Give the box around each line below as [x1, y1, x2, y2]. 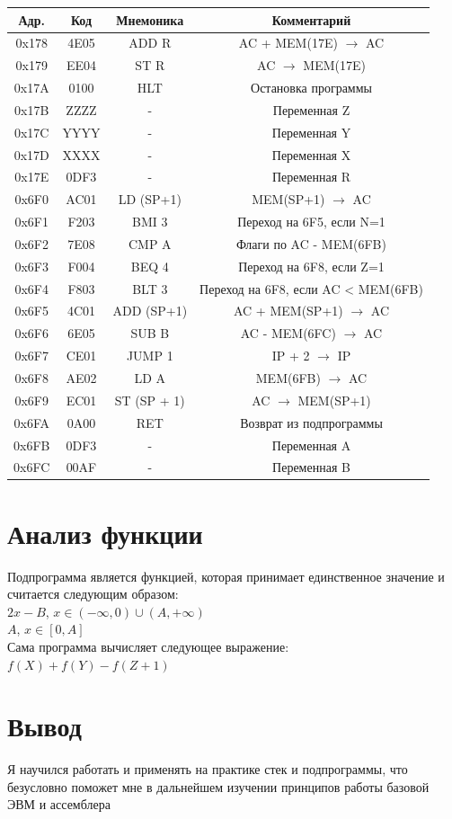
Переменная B [272, 458, 350, 476]
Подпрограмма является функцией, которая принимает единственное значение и [7, 566, 445, 585]
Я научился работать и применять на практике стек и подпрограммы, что [7, 760, 408, 779]
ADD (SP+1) [112, 301, 188, 320]
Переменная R [271, 167, 351, 186]
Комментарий [271, 10, 351, 29]
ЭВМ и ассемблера [7, 795, 111, 814]
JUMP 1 [126, 346, 173, 365]
